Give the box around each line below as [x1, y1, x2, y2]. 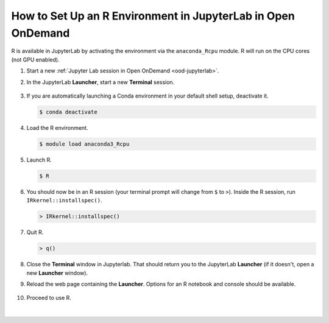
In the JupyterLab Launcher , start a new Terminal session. [26, 78, 175, 85]
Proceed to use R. [26, 294, 71, 302]
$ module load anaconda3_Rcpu [39, 140, 130, 147]
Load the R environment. [26, 124, 88, 131]
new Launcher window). [26, 269, 88, 277]
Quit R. [26, 229, 44, 236]
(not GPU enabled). [11, 55, 60, 63]
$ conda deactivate [39, 108, 97, 115]
